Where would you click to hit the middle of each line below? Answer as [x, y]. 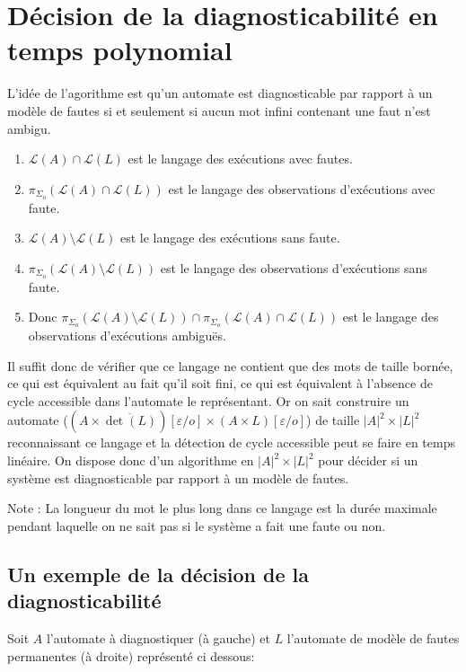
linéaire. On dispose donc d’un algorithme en [131, 460]
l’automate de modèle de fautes [373, 637]
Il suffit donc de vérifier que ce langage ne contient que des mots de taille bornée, [230, 365]
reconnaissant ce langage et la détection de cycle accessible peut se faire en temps [231, 442]
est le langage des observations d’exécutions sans [294, 267]
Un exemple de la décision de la [158, 574]
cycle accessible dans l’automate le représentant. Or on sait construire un [208, 400]
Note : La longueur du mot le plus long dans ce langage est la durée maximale [222, 508]
